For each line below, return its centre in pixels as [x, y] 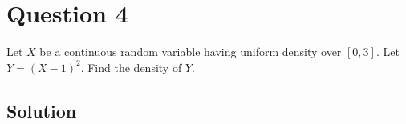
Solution [42, 110]
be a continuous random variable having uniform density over [191, 52]
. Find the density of [131, 67]
